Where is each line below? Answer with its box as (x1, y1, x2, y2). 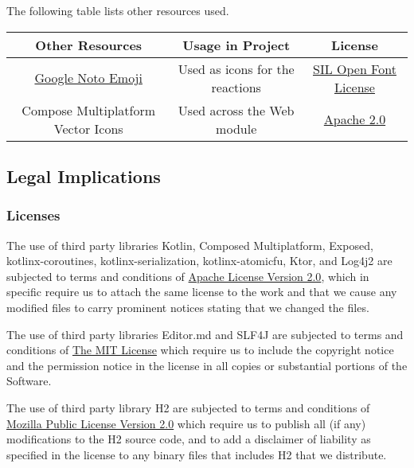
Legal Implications (6, 163, 161, 188)
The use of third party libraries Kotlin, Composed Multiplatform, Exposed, (6, 236, 373, 253)
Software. (6, 372, 52, 389)
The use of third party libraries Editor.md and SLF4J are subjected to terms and (6, 326, 404, 342)
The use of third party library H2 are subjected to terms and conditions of (6, 399, 370, 415)
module (216, 119, 257, 138)
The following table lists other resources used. (6, 2, 229, 18)
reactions (211, 77, 261, 96)
